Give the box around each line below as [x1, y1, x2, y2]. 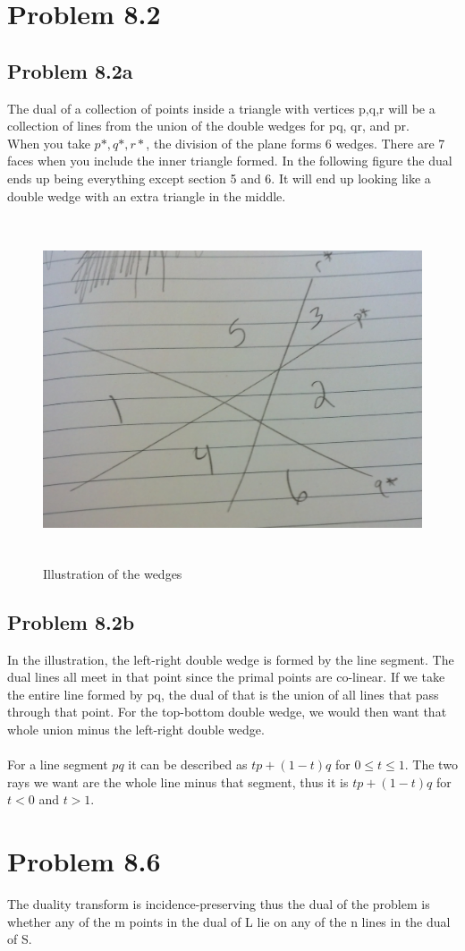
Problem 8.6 [7, 843, 161, 879]
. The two [404, 755, 458, 774]
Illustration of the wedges [43, 564, 182, 582]
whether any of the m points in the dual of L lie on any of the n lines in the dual [7, 912, 451, 930]
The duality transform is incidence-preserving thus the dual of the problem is [7, 895, 430, 913]
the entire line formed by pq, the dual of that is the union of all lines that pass [7, 684, 439, 703]
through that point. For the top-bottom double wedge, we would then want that [7, 702, 447, 721]
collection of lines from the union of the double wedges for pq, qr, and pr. [7, 116, 410, 135]
